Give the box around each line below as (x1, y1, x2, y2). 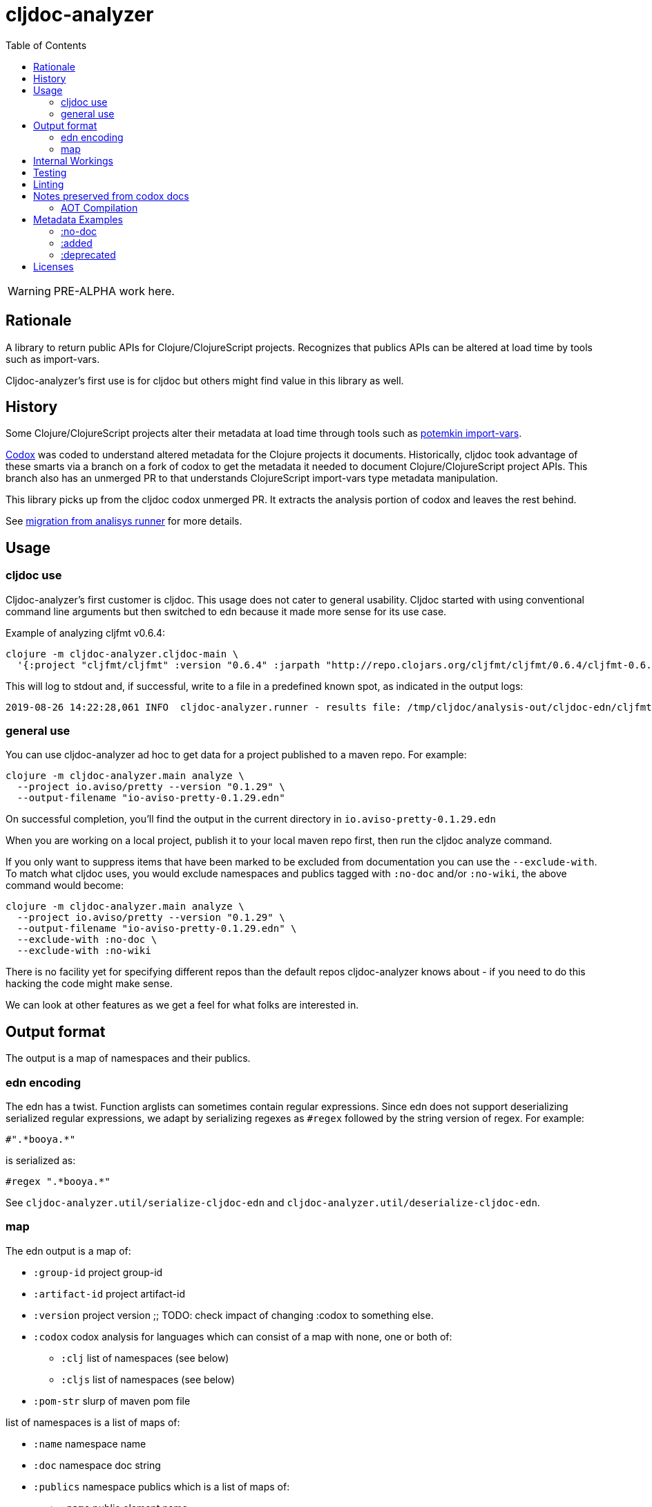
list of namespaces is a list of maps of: (6, 1416, 180, 1428)
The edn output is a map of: (6, 1244, 131, 1257)
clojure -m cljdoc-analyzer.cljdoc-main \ (6, 648, 239, 659)
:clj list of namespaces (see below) (61, 1351, 229, 1364)
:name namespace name (33, 1437, 146, 1450)
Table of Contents (6, 39, 87, 51)
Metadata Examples (33, 213, 123, 225)
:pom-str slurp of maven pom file (33, 1394, 191, 1407)
